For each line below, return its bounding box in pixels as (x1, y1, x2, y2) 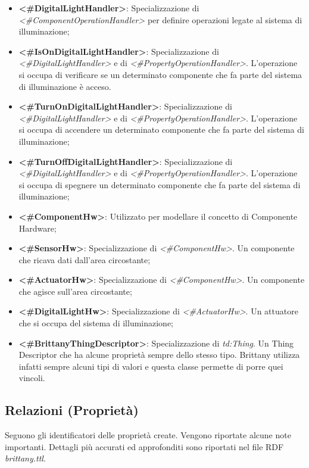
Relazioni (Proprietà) (5, 401, 139, 419)
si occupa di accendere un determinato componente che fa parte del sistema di (18, 123, 304, 136)
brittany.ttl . (5, 452, 46, 464)
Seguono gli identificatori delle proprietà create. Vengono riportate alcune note (5, 429, 291, 441)
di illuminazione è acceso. (18, 80, 111, 92)
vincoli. (18, 372, 45, 384)
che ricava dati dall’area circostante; (18, 253, 151, 266)
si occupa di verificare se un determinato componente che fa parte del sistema (18, 68, 302, 80)
